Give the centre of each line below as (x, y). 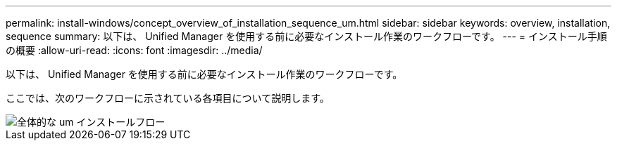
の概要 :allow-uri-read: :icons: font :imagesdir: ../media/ (134, 50)
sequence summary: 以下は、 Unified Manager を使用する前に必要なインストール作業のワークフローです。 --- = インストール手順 (306, 36)
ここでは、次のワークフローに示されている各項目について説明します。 (168, 98)
